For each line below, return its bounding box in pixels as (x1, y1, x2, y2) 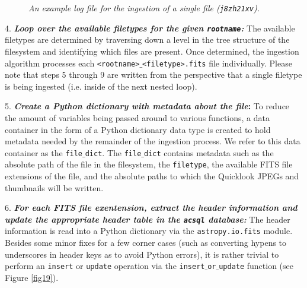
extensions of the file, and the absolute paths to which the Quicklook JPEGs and (5, 170, 299, 182)
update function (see (219, 259, 294, 272)
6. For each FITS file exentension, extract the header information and (5, 201, 298, 214)
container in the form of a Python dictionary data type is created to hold (5, 123, 271, 135)
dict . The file (85, 146, 142, 159)
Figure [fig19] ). (5, 271, 59, 283)
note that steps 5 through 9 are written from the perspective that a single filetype (5, 68, 302, 81)
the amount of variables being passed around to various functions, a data (5, 111, 270, 124)
